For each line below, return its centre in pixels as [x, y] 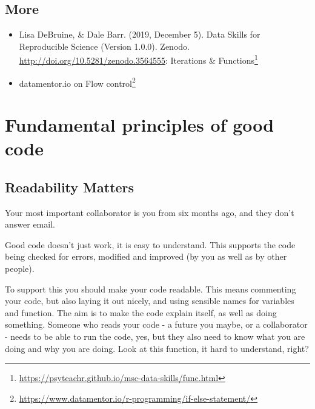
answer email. [30, 224]
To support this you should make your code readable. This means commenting [151, 289]
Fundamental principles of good [140, 125]
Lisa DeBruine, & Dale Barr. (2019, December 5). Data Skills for [140, 34]
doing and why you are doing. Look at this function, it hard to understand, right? [157, 348]
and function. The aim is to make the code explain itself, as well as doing [141, 312]
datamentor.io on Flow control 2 [77, 82]
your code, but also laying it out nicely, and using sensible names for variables [150, 301]
